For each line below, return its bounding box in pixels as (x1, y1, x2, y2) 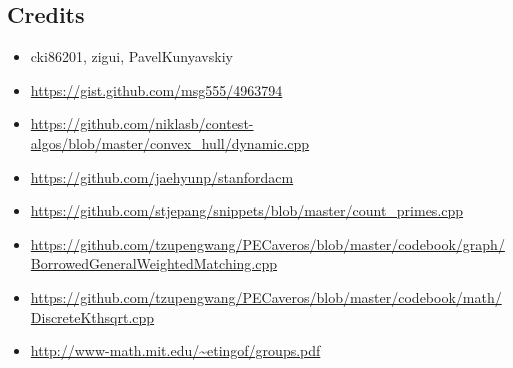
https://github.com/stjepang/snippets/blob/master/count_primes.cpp (30, 200, 464, 221)
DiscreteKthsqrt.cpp (30, 306, 155, 327)
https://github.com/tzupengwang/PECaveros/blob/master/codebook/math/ (30, 286, 502, 307)
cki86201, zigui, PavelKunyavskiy (30, 46, 233, 67)
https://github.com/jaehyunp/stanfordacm (30, 166, 294, 187)
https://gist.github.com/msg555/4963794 (30, 79, 283, 100)
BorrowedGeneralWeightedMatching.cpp (30, 253, 278, 274)
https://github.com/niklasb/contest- (30, 113, 254, 134)
